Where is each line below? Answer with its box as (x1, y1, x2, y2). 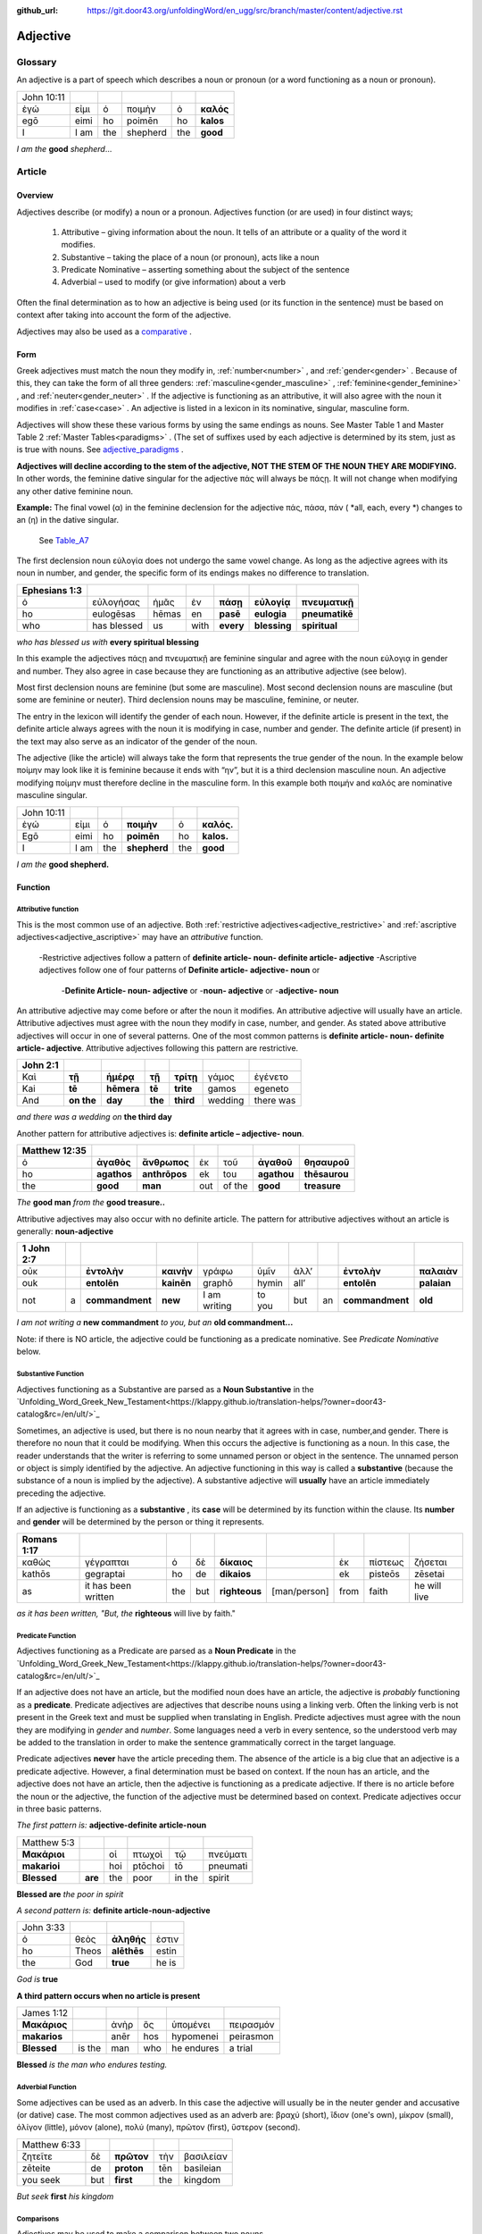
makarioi (21, 1860, 61, 1872)
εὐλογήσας (92, 595, 140, 608)
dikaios (219, 1567, 252, 1580)
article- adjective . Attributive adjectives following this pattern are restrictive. (16, 1043, 299, 1054)
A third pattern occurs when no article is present (16, 1990, 201, 2001)
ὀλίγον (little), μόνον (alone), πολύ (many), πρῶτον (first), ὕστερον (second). (16, 2122, 301, 2133)
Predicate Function (16, 1631, 77, 1640)
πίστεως (369, 1556, 405, 1568)
